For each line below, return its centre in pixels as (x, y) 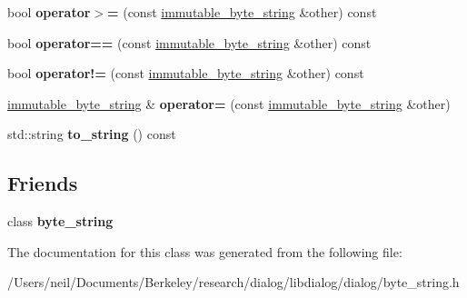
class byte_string (60, 221)
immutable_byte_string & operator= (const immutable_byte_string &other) (229, 103)
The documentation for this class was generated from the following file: (205, 251)
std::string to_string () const (92, 134)
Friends (43, 183)
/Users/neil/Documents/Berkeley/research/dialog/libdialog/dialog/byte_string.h (233, 282)
